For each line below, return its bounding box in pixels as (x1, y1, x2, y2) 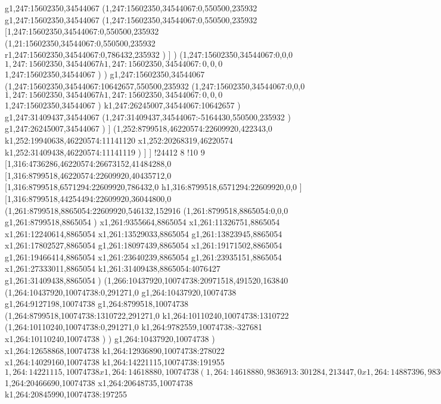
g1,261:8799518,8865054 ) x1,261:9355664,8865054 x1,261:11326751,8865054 (5, 216, 280, 228)
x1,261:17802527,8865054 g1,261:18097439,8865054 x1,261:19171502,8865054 (5, 239, 282, 251)
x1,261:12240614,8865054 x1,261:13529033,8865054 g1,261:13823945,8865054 (5, 227, 282, 240)
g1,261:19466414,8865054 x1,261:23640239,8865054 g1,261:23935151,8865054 (5, 250, 282, 263)
